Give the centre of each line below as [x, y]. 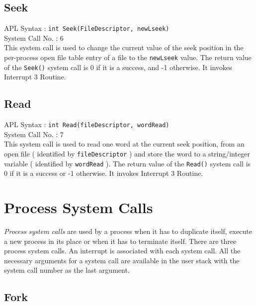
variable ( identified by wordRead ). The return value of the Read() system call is [128, 163]
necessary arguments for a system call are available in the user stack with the [122, 260]
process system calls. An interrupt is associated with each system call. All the [122, 251]
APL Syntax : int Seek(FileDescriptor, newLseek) [87, 28]
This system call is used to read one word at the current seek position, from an [124, 144]
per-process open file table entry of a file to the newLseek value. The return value [128, 57]
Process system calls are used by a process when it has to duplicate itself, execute [128, 231]
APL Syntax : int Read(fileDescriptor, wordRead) [87, 124]
